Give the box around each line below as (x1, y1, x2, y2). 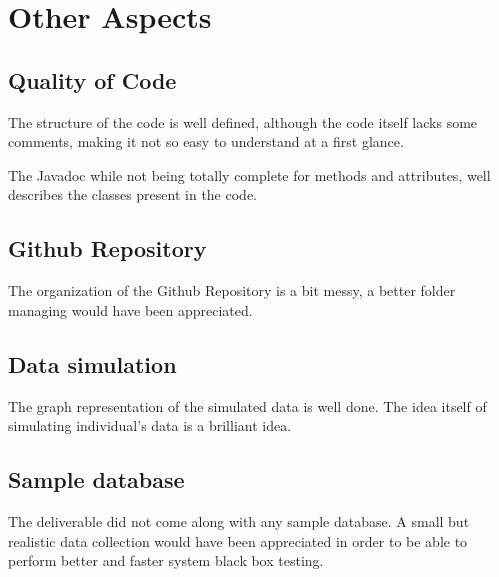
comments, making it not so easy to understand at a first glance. (8, 131, 404, 152)
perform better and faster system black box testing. (8, 550, 324, 571)
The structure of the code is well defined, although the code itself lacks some (8, 111, 478, 132)
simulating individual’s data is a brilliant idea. (8, 415, 292, 436)
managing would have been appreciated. (8, 299, 253, 320)
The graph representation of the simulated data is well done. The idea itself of (8, 395, 487, 416)
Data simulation (8, 348, 177, 379)
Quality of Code (8, 64, 177, 95)
